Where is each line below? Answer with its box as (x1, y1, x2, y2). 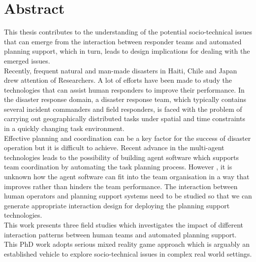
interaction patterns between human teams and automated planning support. (4, 229, 237, 239)
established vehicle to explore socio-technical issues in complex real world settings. (4, 248, 252, 259)
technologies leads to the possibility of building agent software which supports (4, 152, 239, 162)
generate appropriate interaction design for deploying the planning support (4, 200, 230, 210)
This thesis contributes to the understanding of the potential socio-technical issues (4, 27, 252, 37)
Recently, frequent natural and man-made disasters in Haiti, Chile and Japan (4, 65, 237, 75)
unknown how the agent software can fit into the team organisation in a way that (4, 171, 250, 182)
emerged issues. (4, 55, 50, 65)
